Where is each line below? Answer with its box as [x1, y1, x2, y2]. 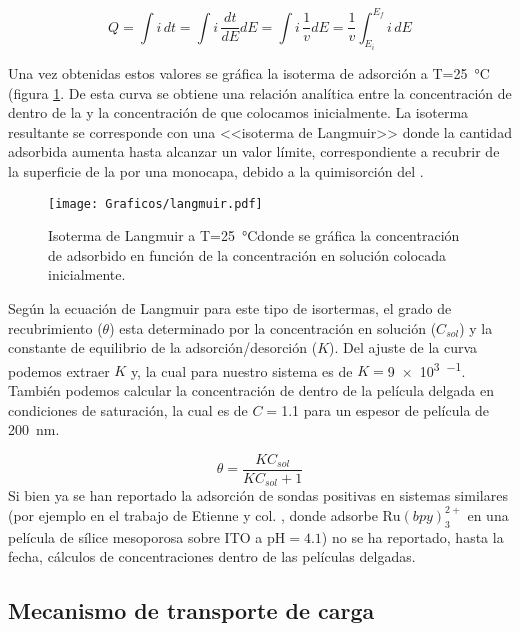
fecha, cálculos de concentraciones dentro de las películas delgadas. [8, 546, 416, 567]
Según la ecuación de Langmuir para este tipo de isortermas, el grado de [8, 297, 452, 318]
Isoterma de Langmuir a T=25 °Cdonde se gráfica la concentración [48, 225, 460, 246]
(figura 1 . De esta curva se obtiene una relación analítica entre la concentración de [8, 82, 512, 103]
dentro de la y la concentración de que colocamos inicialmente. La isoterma [8, 102, 469, 123]
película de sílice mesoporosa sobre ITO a [8, 526, 263, 547]
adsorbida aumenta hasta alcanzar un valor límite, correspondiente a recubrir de [8, 141, 500, 162]
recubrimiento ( [8, 317, 103, 338]
